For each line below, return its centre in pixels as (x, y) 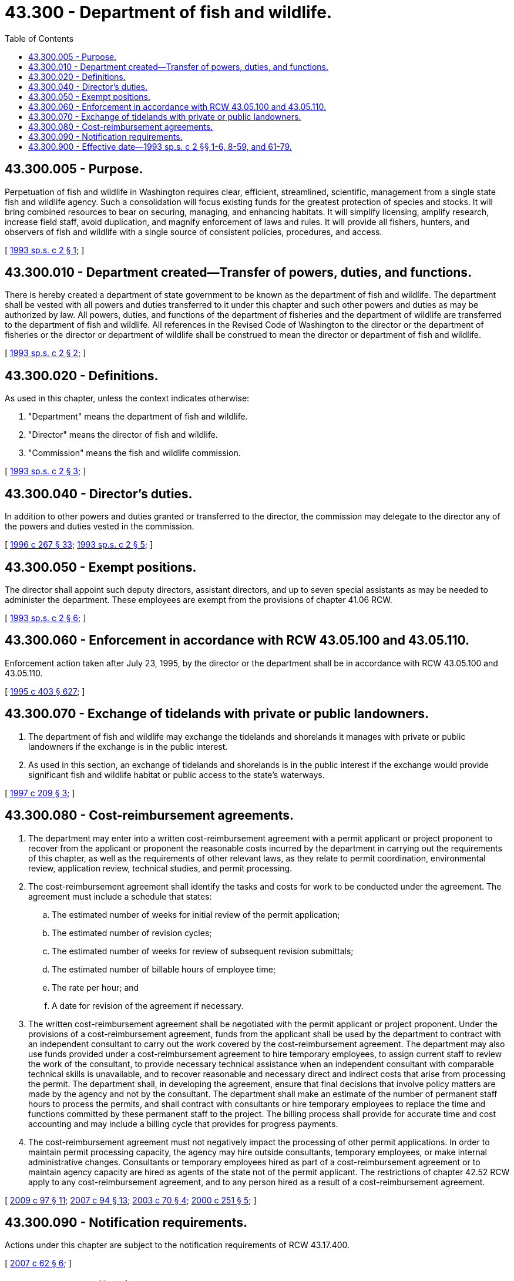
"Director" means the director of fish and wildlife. (123, 435)
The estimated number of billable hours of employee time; (164, 969)
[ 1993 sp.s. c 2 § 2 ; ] (46, 353)
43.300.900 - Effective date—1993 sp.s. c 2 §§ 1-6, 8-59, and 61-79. (160, 146)
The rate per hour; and (95, 987)
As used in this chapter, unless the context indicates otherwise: (127, 398)
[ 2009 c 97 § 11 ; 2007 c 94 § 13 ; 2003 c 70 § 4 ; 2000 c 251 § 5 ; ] (131, 1200)
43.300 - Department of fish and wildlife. (169, 12)
